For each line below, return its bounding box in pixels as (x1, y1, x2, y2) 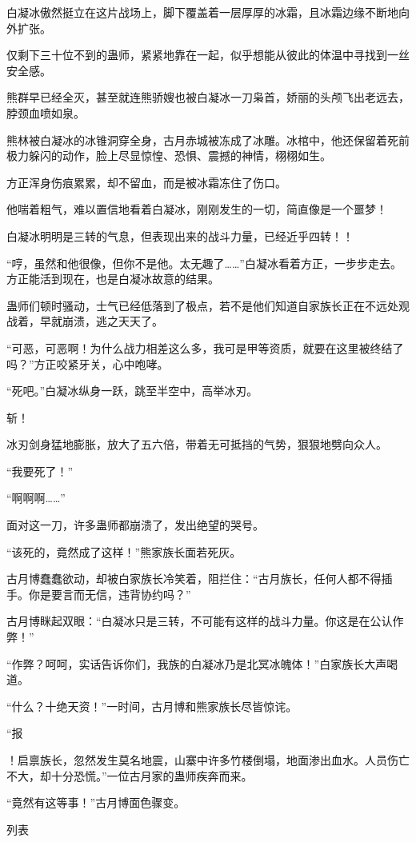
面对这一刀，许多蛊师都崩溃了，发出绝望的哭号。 (6, 517, 264, 533)
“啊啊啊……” (6, 489, 66, 506)
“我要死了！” (6, 462, 74, 479)
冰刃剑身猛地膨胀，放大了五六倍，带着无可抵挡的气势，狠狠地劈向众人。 (6, 436, 387, 453)
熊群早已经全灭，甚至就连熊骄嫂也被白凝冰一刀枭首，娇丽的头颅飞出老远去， (6, 89, 410, 106)
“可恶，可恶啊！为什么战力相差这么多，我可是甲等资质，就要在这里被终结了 (6, 339, 404, 356)
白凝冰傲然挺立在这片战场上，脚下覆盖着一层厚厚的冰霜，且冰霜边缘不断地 (6, 4, 398, 20)
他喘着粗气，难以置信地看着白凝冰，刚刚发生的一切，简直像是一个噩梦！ (6, 201, 387, 217)
